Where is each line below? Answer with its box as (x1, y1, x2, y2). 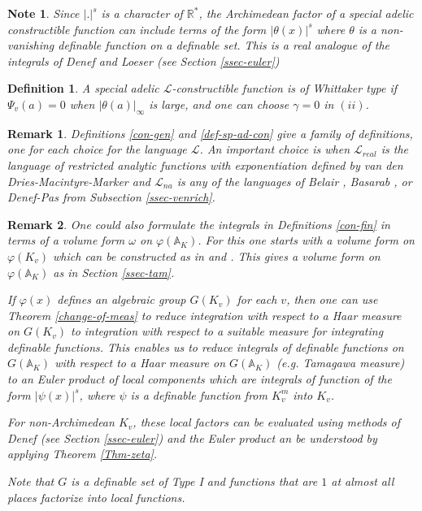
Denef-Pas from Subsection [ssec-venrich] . (7, 188, 215, 206)
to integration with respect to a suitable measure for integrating (70, 323, 384, 340)
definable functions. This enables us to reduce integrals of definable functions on (7, 338, 404, 355)
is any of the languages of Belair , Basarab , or (176, 172, 412, 189)
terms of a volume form (7, 232, 125, 249)
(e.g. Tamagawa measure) (276, 354, 405, 371)
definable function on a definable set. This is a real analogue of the (58, 37, 390, 54)
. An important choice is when (199, 141, 350, 158)
